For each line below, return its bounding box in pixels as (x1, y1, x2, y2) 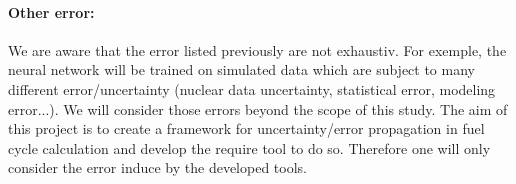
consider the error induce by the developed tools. (8, 157, 307, 178)
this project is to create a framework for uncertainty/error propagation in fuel (8, 118, 485, 139)
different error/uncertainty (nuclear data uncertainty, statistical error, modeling (8, 78, 496, 99)
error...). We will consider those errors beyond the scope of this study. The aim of (8, 98, 508, 119)
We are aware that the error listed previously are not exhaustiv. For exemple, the (8, 39, 507, 60)
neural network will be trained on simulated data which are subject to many (8, 59, 475, 80)
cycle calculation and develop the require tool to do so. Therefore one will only (8, 137, 491, 158)
